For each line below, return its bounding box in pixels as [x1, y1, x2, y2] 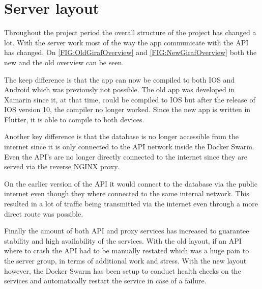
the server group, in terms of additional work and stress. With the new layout [4, 255, 247, 266]
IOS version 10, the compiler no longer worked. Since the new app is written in [4, 104, 251, 115]
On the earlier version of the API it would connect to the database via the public [4, 178, 257, 189]
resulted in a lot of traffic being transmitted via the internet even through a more [4, 198, 258, 209]
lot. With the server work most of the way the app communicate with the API [4, 37, 249, 47]
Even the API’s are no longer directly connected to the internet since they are [4, 151, 247, 162]
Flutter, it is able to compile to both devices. [4, 114, 144, 124]
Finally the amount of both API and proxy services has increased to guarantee [4, 225, 249, 236]
